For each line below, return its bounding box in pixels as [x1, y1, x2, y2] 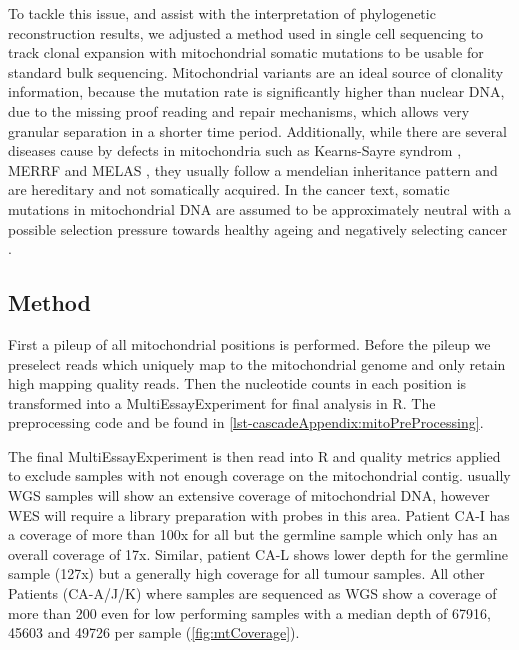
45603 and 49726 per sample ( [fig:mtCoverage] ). [8, 622, 300, 643]
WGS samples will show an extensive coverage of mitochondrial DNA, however [8, 485, 490, 506]
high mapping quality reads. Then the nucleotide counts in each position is [8, 373, 467, 394]
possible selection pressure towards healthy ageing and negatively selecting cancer [8, 218, 508, 239]
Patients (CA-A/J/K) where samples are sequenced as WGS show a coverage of [8, 583, 497, 604]
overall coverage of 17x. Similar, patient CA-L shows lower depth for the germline [8, 543, 508, 564]
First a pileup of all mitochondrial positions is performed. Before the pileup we [8, 333, 491, 354]
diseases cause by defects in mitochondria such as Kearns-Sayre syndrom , [8, 140, 462, 161]
